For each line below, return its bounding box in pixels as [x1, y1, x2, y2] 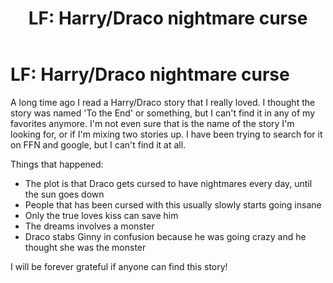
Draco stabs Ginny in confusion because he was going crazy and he [24, 230, 307, 242]
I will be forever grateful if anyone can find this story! [10, 260, 228, 272]
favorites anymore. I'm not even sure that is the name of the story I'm [10, 117, 295, 129]
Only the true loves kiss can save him [24, 209, 179, 221]
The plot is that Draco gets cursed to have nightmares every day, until [24, 177, 313, 189]
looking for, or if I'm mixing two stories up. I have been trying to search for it [10, 128, 323, 140]
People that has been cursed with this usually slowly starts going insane [24, 198, 322, 211]
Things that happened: [10, 158, 104, 170]
